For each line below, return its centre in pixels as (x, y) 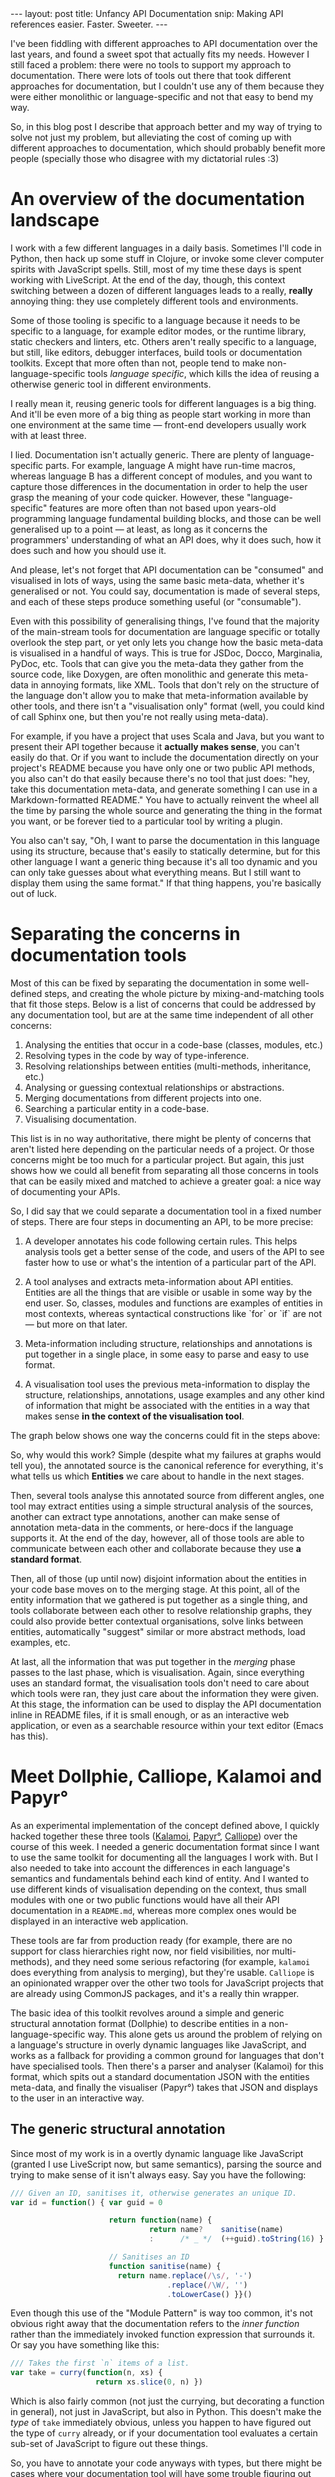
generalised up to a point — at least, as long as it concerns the (139, 529)
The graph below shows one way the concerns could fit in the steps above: (165, 1435)
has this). (29, 1736)
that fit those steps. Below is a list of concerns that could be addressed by (163, 1004)
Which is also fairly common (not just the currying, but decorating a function (167, 2401)
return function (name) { (160, 2220)
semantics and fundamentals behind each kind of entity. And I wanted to (160, 1878)
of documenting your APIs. (65, 1191)
